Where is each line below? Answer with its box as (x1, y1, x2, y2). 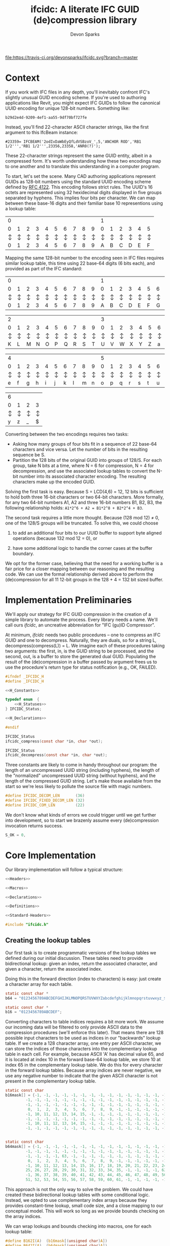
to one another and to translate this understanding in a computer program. (5, 163, 160, 169)
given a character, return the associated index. (5, 965, 102, 972)
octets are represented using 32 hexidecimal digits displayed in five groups (5, 189, 162, 195)
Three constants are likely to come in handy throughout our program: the (5, 762, 157, 768)
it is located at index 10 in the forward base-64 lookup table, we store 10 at (5, 1056, 161, 1063)
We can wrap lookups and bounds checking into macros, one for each (5, 1223, 152, 1229)
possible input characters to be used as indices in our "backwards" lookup (5, 1035, 161, 1041)
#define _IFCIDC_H (5, 678, 44, 684)
